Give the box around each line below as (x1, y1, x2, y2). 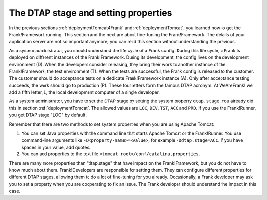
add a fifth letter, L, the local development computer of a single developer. (9, 89, 160, 95)
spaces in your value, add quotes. (21, 144, 91, 150)
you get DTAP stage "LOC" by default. (9, 112, 87, 118)
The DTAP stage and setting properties (9, 7, 172, 18)
